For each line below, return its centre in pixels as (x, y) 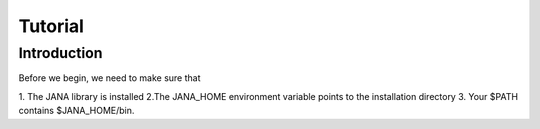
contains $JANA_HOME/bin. (76, 111)
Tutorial (51, 26)
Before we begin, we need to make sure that (109, 78)
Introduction (60, 53)
